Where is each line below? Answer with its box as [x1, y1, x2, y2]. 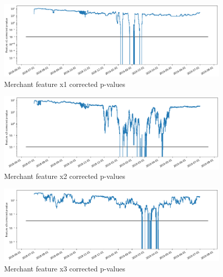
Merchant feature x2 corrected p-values [4, 171, 125, 181]
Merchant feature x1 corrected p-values [4, 78, 125, 89]
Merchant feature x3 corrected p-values [4, 263, 125, 273]
